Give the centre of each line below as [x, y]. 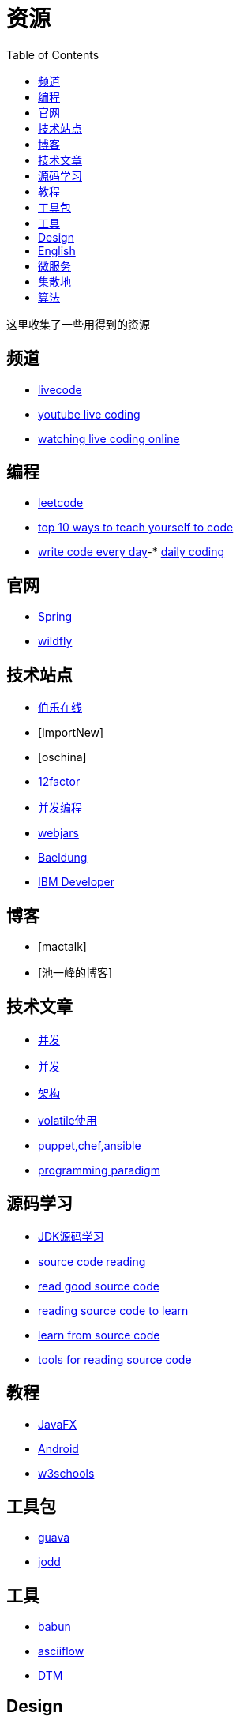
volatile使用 [67, 1120]
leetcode [61, 503]
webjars [58, 833]
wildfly [55, 641]
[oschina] [62, 757]
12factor [59, 782]
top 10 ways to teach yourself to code [136, 528]
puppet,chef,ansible [90, 1145]
